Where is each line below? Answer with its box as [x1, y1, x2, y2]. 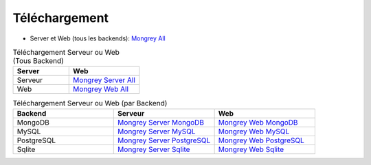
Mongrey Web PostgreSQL [218, 136, 305, 145]
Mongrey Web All [73, 84, 129, 94]
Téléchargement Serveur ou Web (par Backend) [12, 98, 168, 107]
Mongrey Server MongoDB [117, 117, 205, 127]
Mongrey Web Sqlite [218, 144, 284, 154]
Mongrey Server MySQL [117, 127, 196, 136]
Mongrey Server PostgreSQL [117, 136, 211, 145]
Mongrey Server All [73, 75, 135, 85]
